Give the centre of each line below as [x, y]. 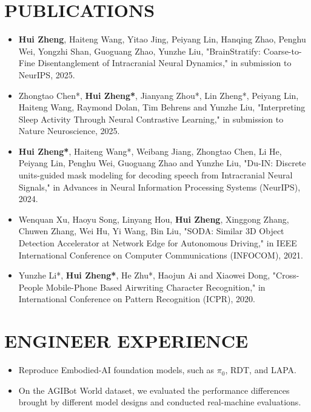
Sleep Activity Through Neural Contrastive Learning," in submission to [151, 119]
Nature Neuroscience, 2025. [69, 131]
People [31, 287]
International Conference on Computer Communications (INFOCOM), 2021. [161, 255]
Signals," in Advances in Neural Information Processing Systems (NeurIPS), [159, 187]
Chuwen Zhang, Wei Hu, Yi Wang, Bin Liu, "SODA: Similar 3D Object [151, 231]
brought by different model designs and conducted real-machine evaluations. [160, 402]
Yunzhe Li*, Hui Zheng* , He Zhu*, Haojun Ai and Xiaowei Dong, [144, 275]
